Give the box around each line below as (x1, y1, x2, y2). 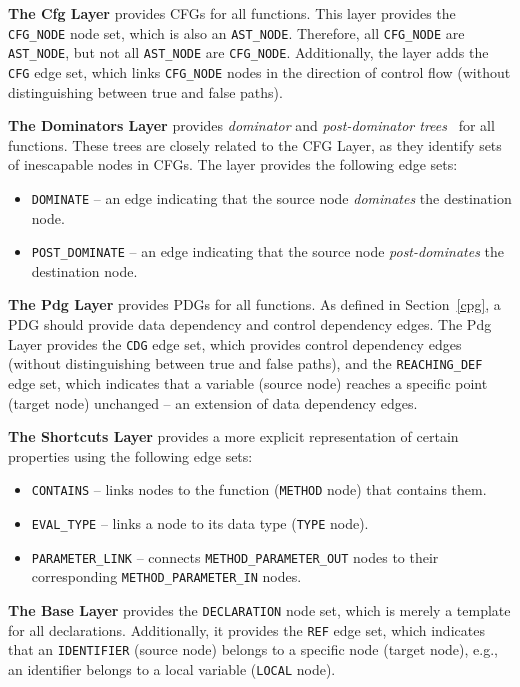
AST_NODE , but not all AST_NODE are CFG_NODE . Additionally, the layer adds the (8, 42, 489, 63)
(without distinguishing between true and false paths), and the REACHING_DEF (8, 353, 483, 374)
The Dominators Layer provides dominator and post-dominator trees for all (8, 115, 495, 136)
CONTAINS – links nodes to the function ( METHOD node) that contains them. (31, 479, 487, 500)
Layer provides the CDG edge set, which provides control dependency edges (8, 333, 462, 354)
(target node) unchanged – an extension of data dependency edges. (8, 392, 418, 413)
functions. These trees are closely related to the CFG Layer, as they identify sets (8, 134, 502, 155)
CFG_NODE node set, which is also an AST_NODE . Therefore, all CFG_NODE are (8, 22, 465, 43)
